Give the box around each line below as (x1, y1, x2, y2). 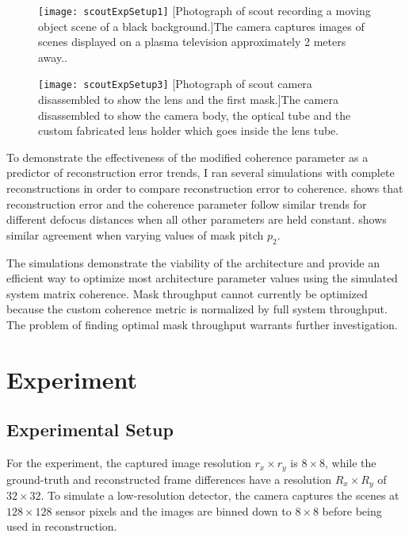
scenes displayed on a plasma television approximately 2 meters (38, 33, 346, 50)
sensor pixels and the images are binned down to (55, 502, 292, 519)
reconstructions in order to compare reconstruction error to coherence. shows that (6, 180, 403, 197)
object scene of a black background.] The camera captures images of (38, 17, 365, 34)
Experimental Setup (6, 417, 174, 442)
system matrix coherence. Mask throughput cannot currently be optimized (6, 285, 368, 301)
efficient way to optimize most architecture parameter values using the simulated (6, 270, 398, 286)
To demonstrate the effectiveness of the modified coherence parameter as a (6, 148, 369, 165)
